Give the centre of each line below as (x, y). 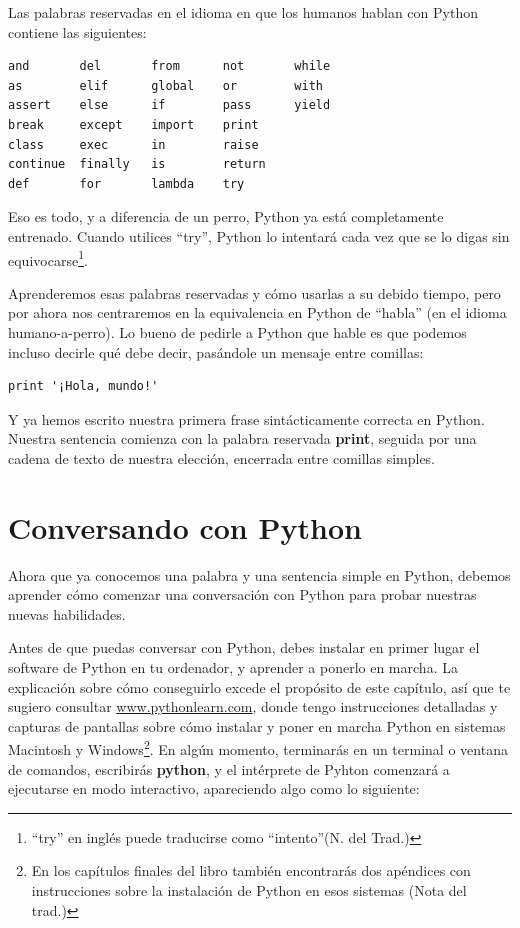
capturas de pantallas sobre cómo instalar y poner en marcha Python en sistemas (257, 725)
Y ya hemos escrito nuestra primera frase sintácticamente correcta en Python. (246, 418)
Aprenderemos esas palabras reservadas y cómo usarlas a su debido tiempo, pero (254, 292)
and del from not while (169, 66)
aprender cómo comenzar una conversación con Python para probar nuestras (242, 594)
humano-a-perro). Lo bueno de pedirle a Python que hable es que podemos (237, 331)
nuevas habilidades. (67, 613)
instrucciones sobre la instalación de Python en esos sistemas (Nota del (249, 890)
